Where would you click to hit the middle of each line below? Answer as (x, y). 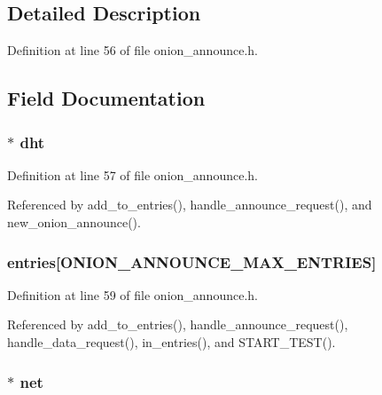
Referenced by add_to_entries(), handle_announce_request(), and (190, 205)
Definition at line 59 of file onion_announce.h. (133, 294)
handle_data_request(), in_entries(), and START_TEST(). (172, 341)
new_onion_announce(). (74, 221)
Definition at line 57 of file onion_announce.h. (133, 174)
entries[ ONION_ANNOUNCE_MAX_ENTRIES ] (192, 261)
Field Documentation (106, 98)
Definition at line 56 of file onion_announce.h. (133, 50)
